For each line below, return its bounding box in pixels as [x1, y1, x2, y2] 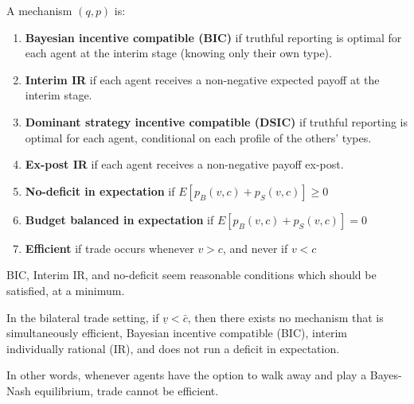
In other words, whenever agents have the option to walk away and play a [6, 367, 367, 383]
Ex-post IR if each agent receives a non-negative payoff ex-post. [25, 156, 344, 173]
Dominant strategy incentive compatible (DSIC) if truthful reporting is [25, 113, 408, 130]
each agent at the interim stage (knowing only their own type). [25, 45, 332, 61]
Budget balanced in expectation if [25, 211, 214, 227]
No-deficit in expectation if [25, 182, 175, 199]
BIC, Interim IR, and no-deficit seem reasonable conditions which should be [6, 266, 377, 283]
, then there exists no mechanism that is [187, 309, 384, 325]
